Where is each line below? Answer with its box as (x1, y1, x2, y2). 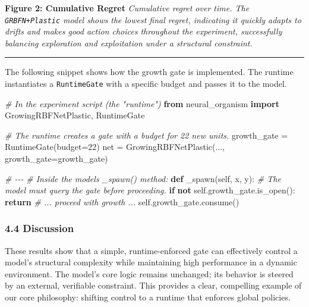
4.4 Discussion (5, 221, 74, 236)
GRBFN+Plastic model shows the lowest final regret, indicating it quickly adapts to (5, 13, 301, 26)
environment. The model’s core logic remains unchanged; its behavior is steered (5, 267, 294, 280)
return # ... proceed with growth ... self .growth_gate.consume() (5, 195, 239, 208)
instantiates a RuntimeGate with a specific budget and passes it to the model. (5, 77, 287, 90)
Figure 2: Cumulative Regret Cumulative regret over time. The (5, 2, 250, 14)
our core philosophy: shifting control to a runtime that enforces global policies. (5, 291, 291, 303)
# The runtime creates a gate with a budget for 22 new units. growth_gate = (5, 129, 288, 141)
